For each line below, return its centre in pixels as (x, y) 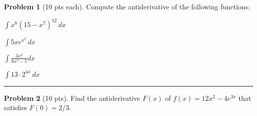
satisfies (16, 107)
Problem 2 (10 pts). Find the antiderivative (72, 98)
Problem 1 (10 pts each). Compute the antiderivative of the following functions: (127, 6)
